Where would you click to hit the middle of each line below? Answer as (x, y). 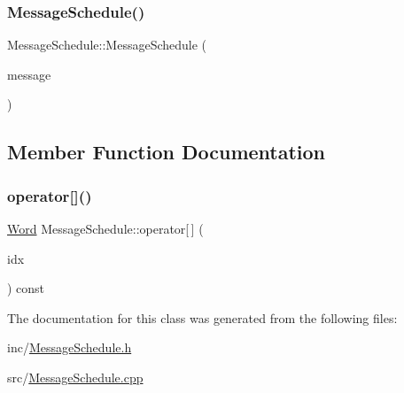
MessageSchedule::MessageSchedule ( (107, 45)
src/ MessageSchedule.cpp (75, 377)
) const (26, 288)
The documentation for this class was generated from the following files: (202, 317)
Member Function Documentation (167, 152)
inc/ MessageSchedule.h (70, 347)
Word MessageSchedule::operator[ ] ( (105, 228)
